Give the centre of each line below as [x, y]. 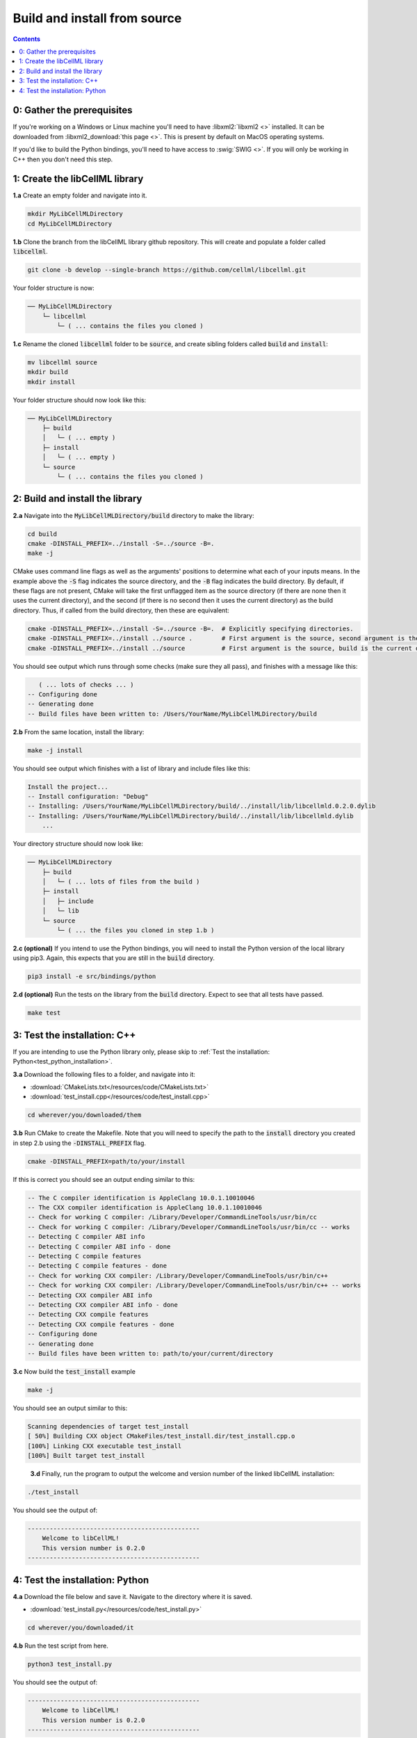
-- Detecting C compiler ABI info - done [99, 1246]
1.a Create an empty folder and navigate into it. [80, 195]
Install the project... [68, 787]
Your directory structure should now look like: [78, 844]
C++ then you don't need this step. [63, 159]
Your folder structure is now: [54, 288]
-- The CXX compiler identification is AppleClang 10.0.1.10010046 [145, 1208]
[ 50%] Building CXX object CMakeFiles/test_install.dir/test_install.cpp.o [161, 1436]
